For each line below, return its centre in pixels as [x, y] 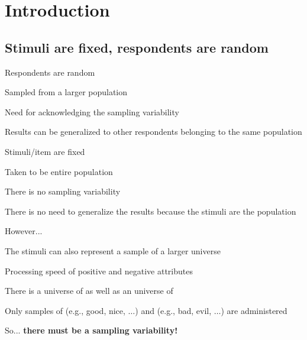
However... [24, 231]
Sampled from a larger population [66, 92]
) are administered [254, 310]
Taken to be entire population [59, 171]
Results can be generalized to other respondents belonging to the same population [153, 132]
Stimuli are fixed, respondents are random [137, 47]
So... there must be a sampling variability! [91, 330]
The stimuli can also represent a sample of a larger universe [113, 250]
